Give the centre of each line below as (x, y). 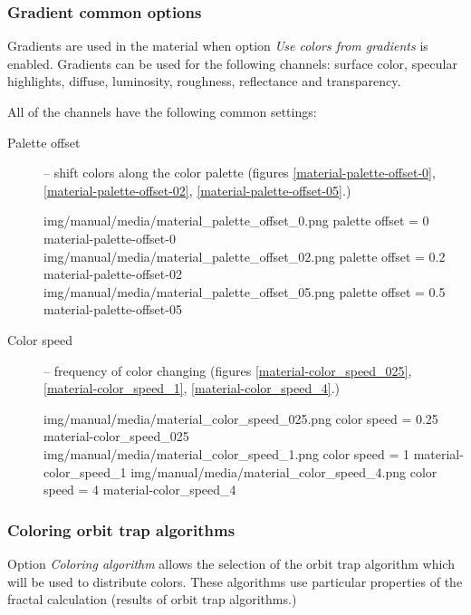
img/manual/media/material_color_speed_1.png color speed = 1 (226, 453)
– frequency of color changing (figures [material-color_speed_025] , (228, 370)
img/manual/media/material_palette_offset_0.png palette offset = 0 (236, 221)
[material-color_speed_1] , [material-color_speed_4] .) (192, 388)
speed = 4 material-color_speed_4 (140, 490)
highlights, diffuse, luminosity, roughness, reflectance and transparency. (204, 81)
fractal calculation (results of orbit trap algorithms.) (152, 599)
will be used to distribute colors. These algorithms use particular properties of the (235, 581)
